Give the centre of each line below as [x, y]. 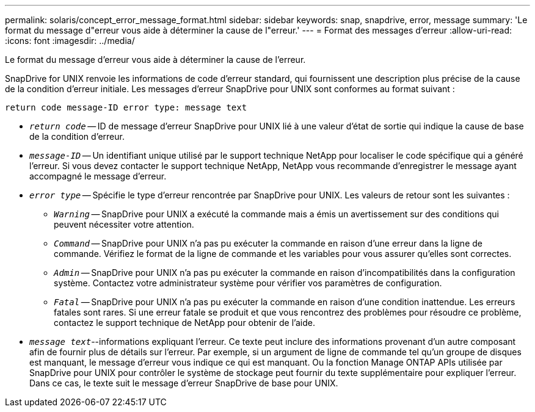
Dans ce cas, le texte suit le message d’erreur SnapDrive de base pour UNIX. [184, 383]
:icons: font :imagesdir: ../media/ [70, 41]
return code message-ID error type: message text [126, 107]
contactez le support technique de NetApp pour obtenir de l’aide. [184, 323]
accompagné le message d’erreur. [98, 176]
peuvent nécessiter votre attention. [124, 224]
